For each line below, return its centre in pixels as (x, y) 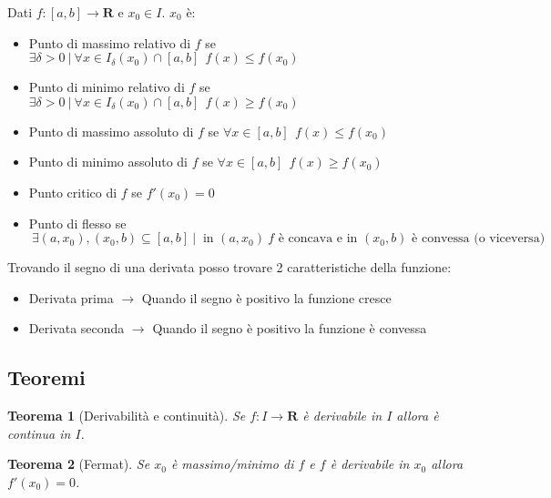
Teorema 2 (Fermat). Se (79, 464)
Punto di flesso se (77, 223)
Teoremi (46, 377)
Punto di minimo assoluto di (108, 162)
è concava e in (318, 239)
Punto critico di (73, 192)
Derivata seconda (77, 328)
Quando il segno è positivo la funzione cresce (266, 297)
